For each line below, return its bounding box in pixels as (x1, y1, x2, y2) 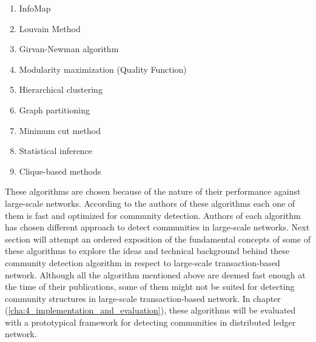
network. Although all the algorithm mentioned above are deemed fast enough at (5, 268, 306, 281)
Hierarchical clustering (19, 83, 103, 96)
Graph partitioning (19, 103, 90, 116)
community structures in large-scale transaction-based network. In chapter (5, 292, 281, 304)
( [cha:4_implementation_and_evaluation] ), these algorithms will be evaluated (5, 304, 296, 317)
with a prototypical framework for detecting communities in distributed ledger (5, 315, 296, 328)
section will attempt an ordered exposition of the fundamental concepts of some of (5, 232, 311, 245)
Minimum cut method (19, 124, 101, 136)
